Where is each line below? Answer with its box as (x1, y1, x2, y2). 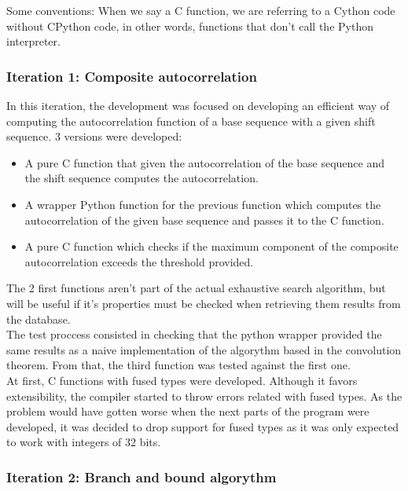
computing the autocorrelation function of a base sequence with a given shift (6, 112, 376, 129)
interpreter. (6, 33, 61, 49)
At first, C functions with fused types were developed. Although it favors (6, 372, 358, 388)
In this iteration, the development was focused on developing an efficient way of (6, 97, 390, 113)
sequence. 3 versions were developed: (6, 128, 182, 145)
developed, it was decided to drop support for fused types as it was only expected (6, 418, 399, 434)
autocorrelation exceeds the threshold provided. (24, 253, 254, 269)
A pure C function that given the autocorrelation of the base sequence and (24, 154, 385, 170)
